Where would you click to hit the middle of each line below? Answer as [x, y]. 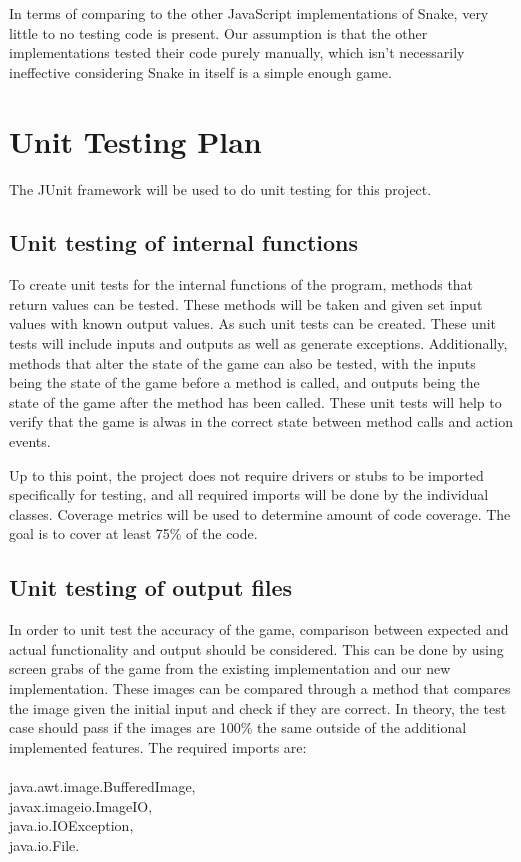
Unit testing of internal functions [184, 242]
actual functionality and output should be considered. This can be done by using [256, 648]
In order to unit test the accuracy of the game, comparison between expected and [259, 629]
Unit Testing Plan [135, 140]
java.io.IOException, [71, 825]
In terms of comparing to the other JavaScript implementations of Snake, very [249, 13]
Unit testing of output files [151, 587]
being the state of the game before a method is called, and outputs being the [244, 382]
